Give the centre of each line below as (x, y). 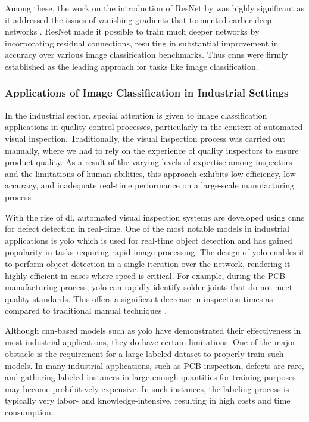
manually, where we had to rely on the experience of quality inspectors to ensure (152, 150)
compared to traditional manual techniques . (86, 310)
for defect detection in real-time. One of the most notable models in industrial (147, 229)
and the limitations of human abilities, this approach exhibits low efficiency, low (150, 173)
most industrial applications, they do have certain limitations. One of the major (150, 342)
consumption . (29, 412)
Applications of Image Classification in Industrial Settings (147, 93)
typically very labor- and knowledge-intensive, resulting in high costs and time (148, 400)
